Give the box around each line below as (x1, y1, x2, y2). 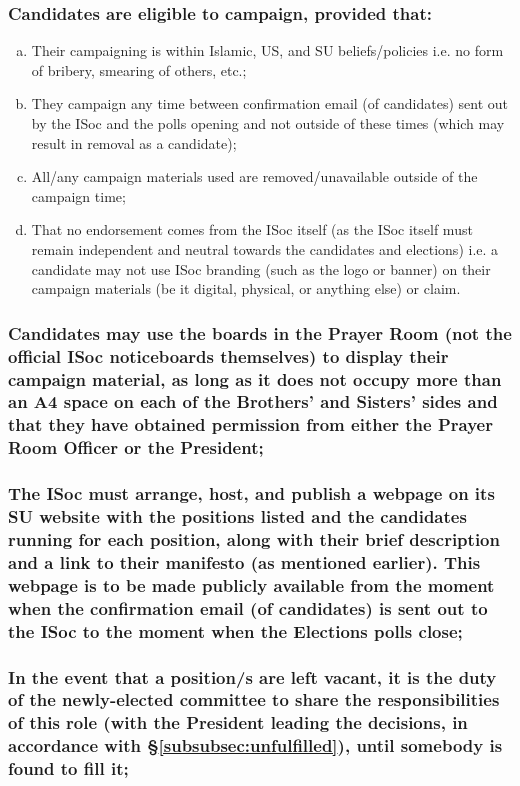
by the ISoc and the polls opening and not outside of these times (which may (31, 113, 505, 133)
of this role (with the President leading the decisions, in (8, 710, 468, 735)
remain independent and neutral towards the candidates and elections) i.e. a (31, 238, 499, 259)
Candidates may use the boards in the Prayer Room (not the (8, 320, 512, 345)
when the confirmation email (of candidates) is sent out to (8, 595, 488, 620)
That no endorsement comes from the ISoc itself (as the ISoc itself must (31, 219, 473, 240)
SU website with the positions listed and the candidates (8, 504, 467, 529)
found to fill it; (8, 756, 129, 781)
